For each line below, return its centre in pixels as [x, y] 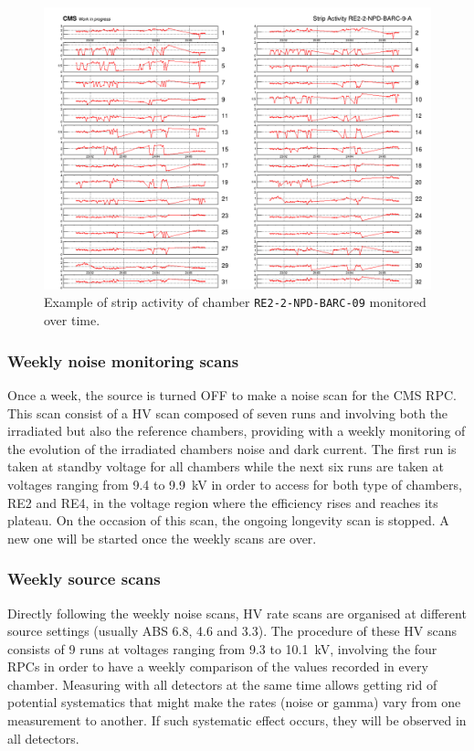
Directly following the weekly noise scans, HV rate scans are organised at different [237, 613]
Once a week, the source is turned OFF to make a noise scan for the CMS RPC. [232, 394]
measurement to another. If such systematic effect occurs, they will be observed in [237, 720]
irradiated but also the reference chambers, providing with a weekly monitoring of [237, 431]
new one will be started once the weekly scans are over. [162, 538]
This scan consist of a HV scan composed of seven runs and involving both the [228, 413]
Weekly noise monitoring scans [123, 360]
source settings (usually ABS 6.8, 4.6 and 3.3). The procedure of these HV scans [232, 631]
